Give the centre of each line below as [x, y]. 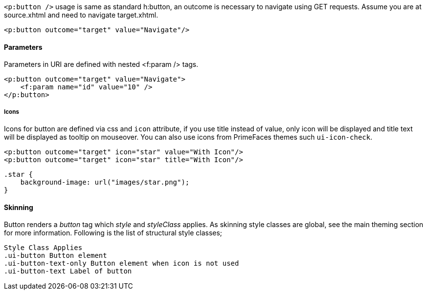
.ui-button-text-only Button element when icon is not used [122, 263]
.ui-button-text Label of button [68, 271]
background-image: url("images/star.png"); [105, 182]
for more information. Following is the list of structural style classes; [113, 233]
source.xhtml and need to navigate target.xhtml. [81, 15]
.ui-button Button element [56, 256]
